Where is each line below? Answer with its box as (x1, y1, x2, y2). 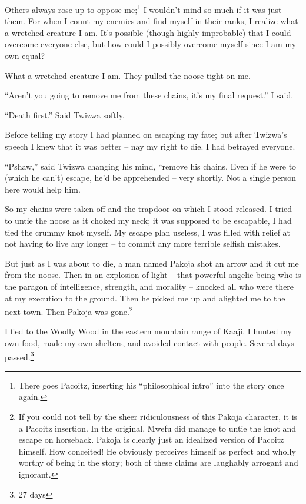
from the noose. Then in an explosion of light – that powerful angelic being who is (5, 268, 301, 281)
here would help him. (5, 183, 81, 195)
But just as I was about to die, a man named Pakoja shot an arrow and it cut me (5, 257, 299, 269)
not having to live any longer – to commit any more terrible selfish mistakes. (5, 237, 281, 250)
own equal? (5, 49, 45, 62)
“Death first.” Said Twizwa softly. (5, 108, 125, 121)
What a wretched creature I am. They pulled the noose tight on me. (5, 69, 251, 81)
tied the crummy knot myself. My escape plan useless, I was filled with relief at (5, 226, 291, 238)
